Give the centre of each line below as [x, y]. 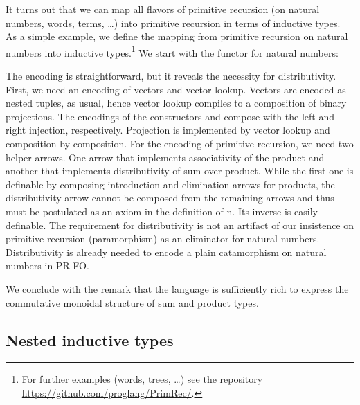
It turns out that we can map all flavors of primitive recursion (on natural [163, 9]
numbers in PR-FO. [47, 265]
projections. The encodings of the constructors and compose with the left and [170, 116]
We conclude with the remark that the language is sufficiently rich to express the [177, 288]
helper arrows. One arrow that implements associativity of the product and [165, 157]
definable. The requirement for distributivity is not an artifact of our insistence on [180, 225]
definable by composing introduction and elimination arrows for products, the [170, 184]
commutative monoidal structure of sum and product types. [132, 302]
